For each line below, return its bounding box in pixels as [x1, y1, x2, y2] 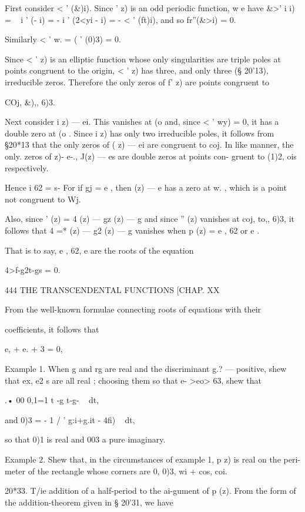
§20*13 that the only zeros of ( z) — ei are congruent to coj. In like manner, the [5, 138, 294, 151]
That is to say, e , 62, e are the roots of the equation [5, 244, 194, 256]
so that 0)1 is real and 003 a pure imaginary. [5, 433, 166, 445]
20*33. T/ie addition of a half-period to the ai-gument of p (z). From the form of [5, 484, 296, 497]
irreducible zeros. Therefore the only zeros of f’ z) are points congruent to [5, 75, 270, 88]
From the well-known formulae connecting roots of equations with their [5, 303, 262, 315]
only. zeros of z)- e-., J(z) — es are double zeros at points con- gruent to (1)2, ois [5, 149, 297, 162]
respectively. [5, 161, 49, 174]
